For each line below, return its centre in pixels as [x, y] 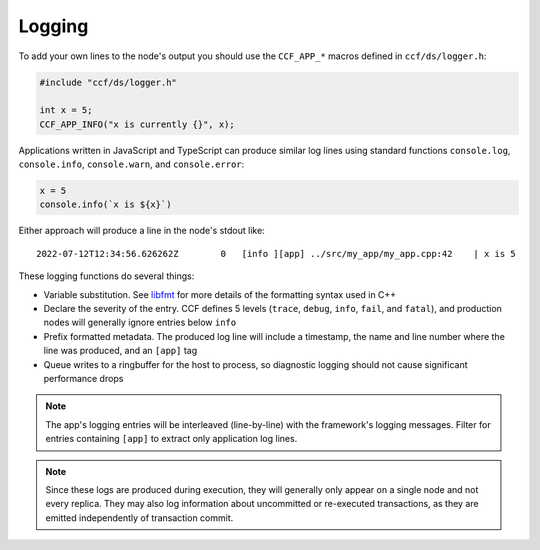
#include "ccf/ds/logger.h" [108, 82]
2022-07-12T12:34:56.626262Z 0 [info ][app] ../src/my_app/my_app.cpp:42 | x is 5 [276, 253]
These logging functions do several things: [106, 276]
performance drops [83, 378]
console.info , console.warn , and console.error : [131, 164]
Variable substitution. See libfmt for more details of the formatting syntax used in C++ [220, 294]
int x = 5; [66, 110]
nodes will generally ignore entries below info [140, 322]
